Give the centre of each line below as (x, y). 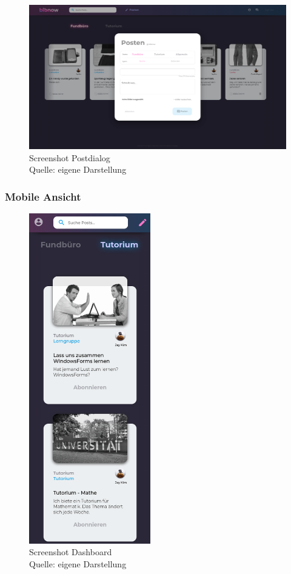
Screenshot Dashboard (71, 552)
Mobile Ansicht (43, 196)
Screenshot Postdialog (70, 157)
